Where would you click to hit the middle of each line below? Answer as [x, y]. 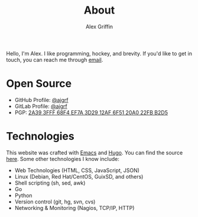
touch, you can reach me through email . [55, 60]
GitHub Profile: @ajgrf [41, 100]
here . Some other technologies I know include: [63, 159]
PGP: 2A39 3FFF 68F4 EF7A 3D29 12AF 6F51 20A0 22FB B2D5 [91, 112]
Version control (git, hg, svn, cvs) [55, 202]
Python [23, 195]
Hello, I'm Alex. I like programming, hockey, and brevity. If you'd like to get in [99, 53]
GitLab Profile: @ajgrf [41, 106]
